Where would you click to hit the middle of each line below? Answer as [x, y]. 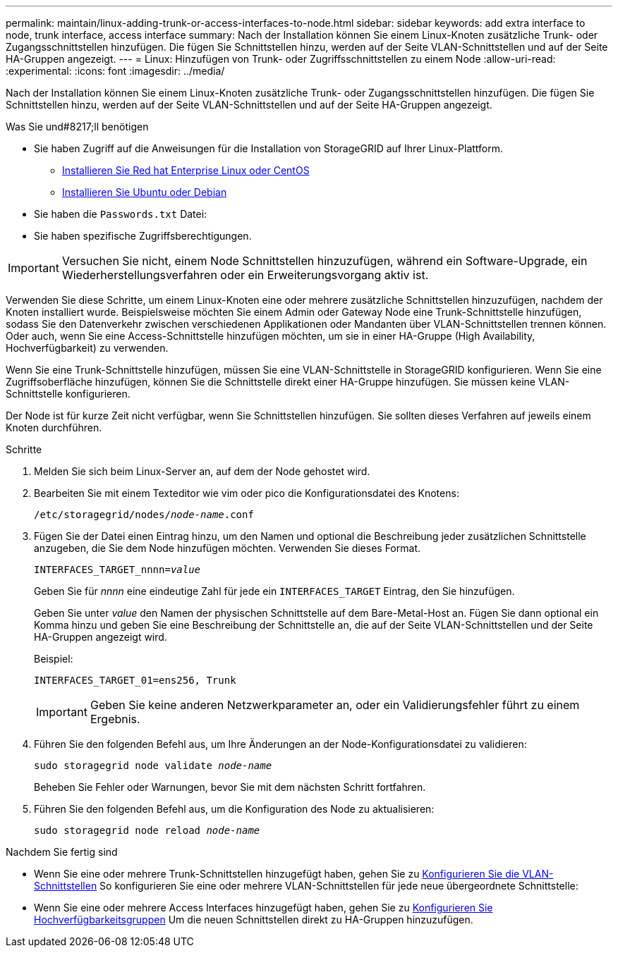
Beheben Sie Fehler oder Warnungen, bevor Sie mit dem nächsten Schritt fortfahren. [230, 787]
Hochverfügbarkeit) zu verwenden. [87, 348]
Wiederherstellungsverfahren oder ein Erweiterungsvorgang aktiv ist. [245, 275]
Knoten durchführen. [54, 428]
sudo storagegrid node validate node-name [153, 766]
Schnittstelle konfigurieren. [68, 394]
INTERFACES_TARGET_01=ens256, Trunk [135, 680]
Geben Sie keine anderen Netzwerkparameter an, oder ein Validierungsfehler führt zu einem [335, 705]
